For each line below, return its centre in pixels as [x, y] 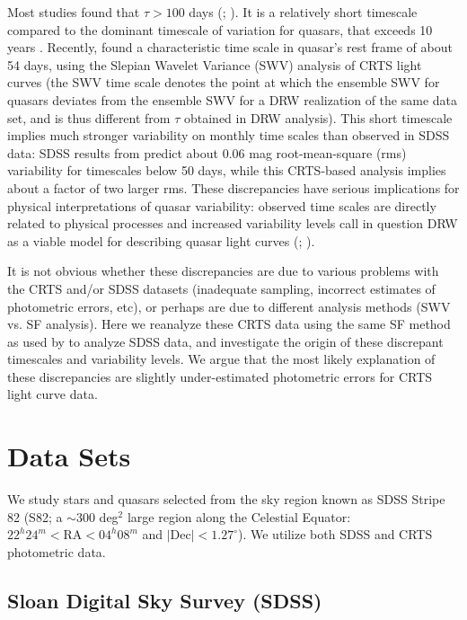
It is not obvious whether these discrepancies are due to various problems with [223, 271]
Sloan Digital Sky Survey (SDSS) [165, 600]
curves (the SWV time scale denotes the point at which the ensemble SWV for [224, 82]
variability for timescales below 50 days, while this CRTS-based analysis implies [227, 170]
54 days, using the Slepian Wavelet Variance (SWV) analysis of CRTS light [215, 64]
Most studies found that [74, 12]
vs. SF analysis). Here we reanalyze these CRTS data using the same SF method [229, 324]
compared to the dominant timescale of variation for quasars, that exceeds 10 [220, 29]
